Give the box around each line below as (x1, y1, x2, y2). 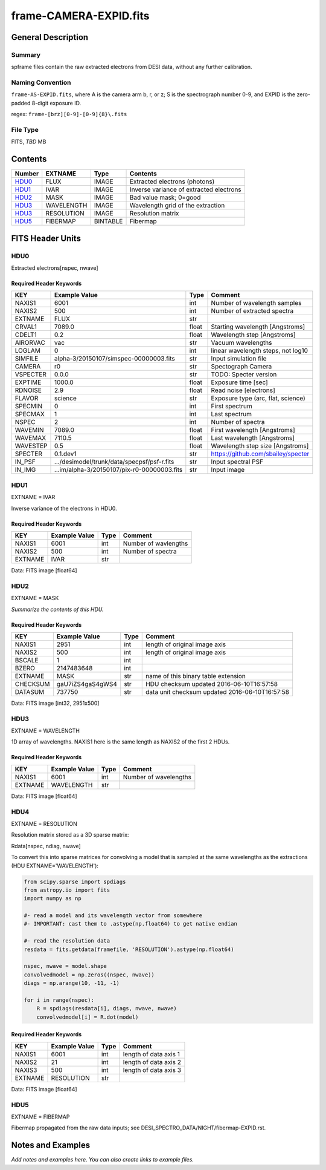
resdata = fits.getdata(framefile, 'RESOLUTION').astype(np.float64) (24, 946, 234, 953)
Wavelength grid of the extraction (129, 201, 225, 210)
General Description (11, 32, 89, 42)
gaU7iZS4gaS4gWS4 (56, 679, 118, 688)
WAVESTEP (14, 442, 48, 450)
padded (11, 99, 31, 106)
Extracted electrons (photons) (129, 177, 215, 186)
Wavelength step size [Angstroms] (211, 442, 309, 450)
